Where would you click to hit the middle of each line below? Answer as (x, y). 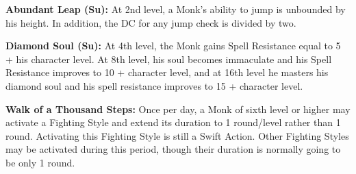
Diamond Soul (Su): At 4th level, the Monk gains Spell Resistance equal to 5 (173, 46)
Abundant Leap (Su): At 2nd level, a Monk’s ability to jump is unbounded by (176, 9)
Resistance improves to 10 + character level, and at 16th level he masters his (167, 72)
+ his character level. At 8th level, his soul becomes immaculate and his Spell (169, 59)
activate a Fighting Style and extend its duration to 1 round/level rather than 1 (173, 122)
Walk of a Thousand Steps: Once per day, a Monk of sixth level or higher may (178, 109)
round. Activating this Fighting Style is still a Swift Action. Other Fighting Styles (177, 135)
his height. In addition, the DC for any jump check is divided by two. (151, 22)
